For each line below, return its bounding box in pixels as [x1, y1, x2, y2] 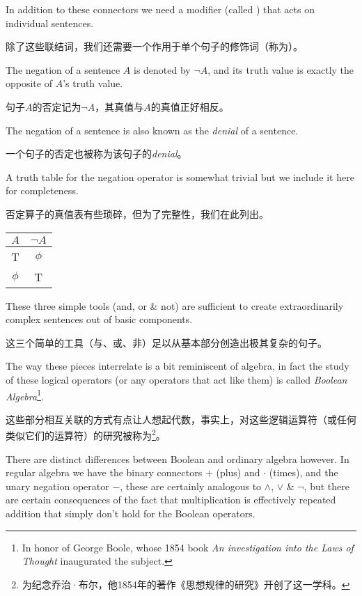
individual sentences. [6, 15, 94, 30]
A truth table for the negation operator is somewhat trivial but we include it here [6, 169, 354, 184]
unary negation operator [6, 478, 109, 493]
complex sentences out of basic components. [6, 312, 193, 327]
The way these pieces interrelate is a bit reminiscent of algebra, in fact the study [6, 359, 349, 373]
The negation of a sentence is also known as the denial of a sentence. [6, 123, 299, 137]
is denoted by [133, 62, 191, 77]
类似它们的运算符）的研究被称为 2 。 [6, 426, 166, 442]
